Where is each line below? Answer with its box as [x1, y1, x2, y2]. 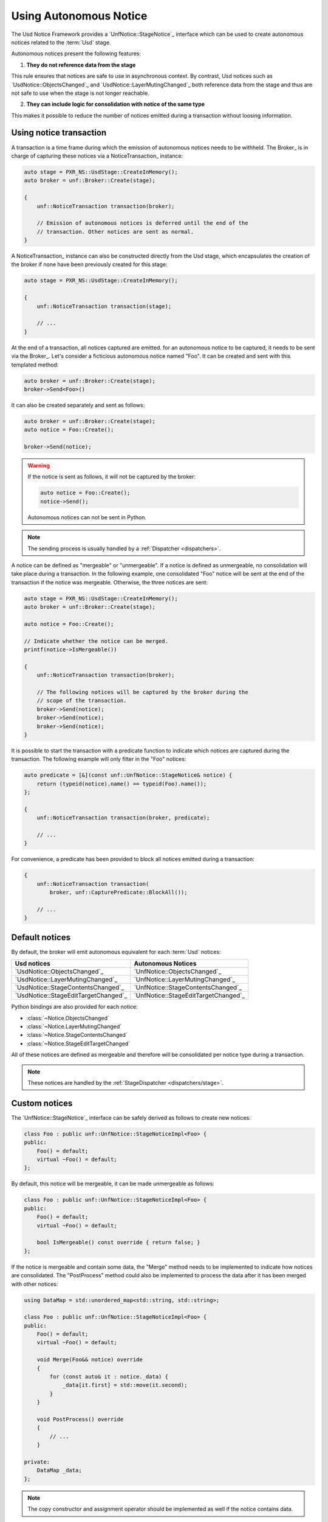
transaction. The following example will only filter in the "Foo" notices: [11, 756, 186, 763]
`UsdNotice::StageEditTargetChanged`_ [15, 991, 128, 1000]
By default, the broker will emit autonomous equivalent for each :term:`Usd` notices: [11, 948, 221, 955]
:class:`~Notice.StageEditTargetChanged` [26, 1040, 131, 1047]
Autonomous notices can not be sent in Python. [27, 513, 147, 521]
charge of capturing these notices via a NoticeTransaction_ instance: [11, 152, 183, 160]
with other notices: [11, 1280, 58, 1288]
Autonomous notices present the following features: [11, 50, 142, 57]
